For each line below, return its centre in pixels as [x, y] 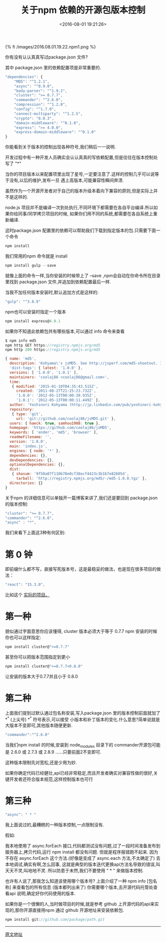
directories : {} [26, 483]
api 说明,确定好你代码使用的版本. [42, 893]
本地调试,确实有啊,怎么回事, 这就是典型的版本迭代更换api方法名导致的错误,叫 [83, 864]
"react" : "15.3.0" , [25, 585]
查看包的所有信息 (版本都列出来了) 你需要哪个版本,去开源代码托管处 [85, 887]
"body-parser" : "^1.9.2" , [41, 91]
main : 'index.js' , [29, 446]
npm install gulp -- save [31, 265]
